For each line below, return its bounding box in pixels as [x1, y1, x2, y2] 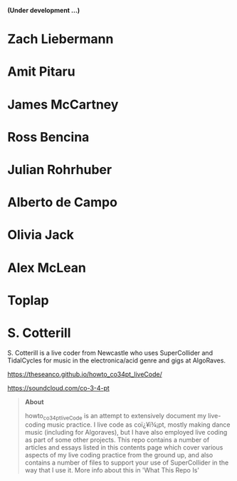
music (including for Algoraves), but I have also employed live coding [24, 428, 228, 437]
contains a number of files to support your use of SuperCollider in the [24, 458, 229, 467]
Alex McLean [7, 260, 87, 275]
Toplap [7, 292, 49, 308]
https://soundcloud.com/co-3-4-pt [7, 383, 110, 392]
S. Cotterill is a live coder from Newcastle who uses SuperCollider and [7, 348, 214, 357]
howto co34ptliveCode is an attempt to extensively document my [24, 411, 206, 422]
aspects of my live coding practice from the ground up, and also [24, 451, 214, 460]
